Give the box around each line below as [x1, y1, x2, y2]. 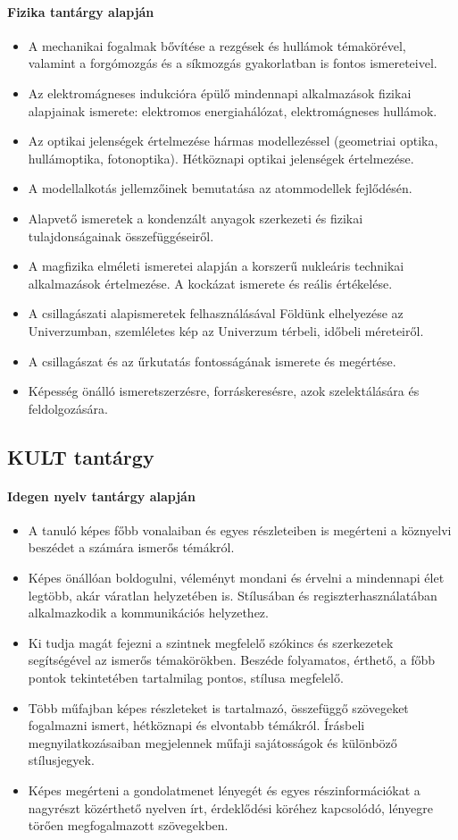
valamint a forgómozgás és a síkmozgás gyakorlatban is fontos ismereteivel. [28, 54, 437, 72]
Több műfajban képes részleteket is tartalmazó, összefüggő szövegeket [28, 698, 409, 717]
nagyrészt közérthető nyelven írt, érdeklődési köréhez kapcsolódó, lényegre [28, 798, 433, 817]
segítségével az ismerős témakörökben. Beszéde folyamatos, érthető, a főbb [28, 651, 436, 669]
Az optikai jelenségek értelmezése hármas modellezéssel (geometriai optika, [28, 131, 438, 150]
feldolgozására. [28, 399, 108, 417]
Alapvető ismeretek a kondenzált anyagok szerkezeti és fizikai [28, 208, 363, 227]
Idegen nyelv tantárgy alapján [7, 486, 196, 505]
